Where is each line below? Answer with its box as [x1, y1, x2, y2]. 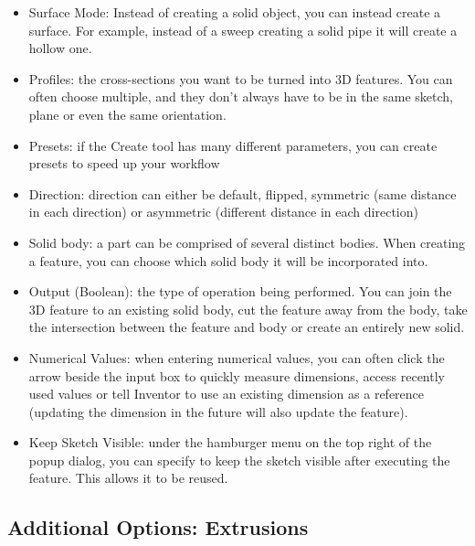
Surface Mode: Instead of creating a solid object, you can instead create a [28, 3, 441, 21]
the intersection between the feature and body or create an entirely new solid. [28, 317, 465, 337]
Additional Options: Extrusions [7, 513, 309, 541]
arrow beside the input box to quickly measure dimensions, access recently [28, 366, 445, 385]
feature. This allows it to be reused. [28, 468, 228, 487]
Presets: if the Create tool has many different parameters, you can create [28, 135, 438, 155]
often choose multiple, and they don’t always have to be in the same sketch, [28, 87, 454, 106]
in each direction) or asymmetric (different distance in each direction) [28, 202, 418, 221]
